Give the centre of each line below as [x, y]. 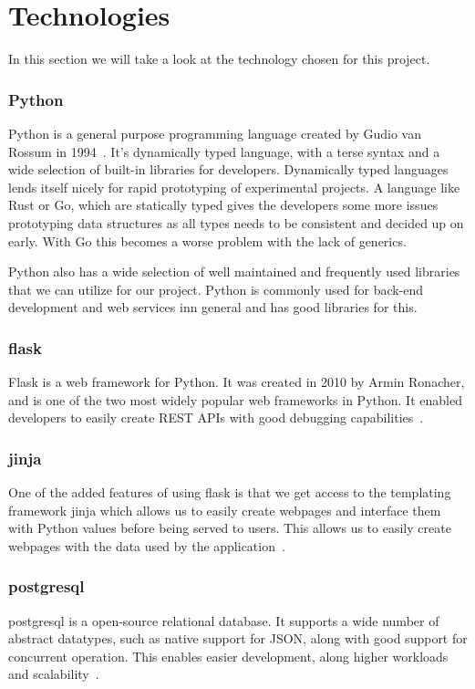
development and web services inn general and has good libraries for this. [213, 307]
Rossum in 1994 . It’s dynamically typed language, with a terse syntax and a [224, 151]
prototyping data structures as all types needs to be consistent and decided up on [236, 222]
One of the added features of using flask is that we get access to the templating [230, 492]
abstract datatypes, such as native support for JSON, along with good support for [238, 638]
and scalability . [54, 674]
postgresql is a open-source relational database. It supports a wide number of [224, 620]
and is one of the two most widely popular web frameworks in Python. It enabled [235, 399]
